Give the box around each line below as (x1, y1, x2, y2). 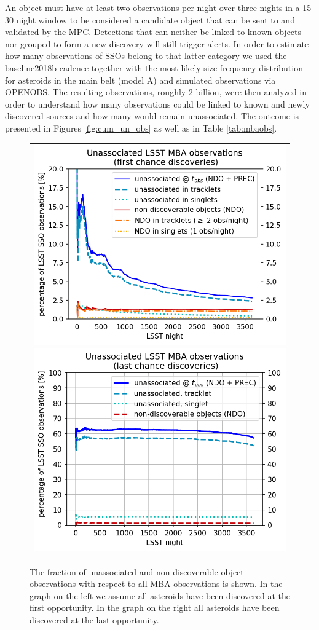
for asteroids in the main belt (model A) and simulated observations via (5, 73, 276, 86)
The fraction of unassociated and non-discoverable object (30, 565, 244, 578)
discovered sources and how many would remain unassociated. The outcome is (5, 109, 299, 122)
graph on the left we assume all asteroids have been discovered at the (30, 589, 290, 602)
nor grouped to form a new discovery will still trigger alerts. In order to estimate (5, 37, 309, 50)
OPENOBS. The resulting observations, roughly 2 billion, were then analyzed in (5, 85, 307, 98)
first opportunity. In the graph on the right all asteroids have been (30, 601, 280, 614)
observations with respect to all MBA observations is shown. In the (30, 577, 283, 590)
